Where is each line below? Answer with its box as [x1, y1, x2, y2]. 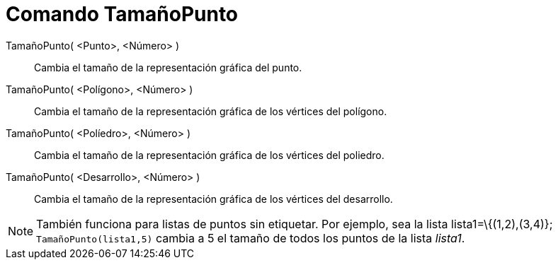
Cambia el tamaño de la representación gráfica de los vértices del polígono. [34, 105, 387, 117]
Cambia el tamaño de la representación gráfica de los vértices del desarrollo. [34, 192, 393, 205]
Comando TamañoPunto [6, 2, 239, 26]
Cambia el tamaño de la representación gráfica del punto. [34, 61, 302, 73]
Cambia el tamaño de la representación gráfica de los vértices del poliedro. [34, 148, 385, 161]
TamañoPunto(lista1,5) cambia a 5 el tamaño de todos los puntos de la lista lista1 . [36, 230, 465, 245]
